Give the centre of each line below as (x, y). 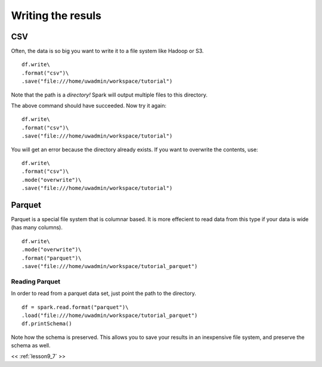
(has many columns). (37, 228)
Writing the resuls (56, 15)
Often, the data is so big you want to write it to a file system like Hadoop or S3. (107, 51)
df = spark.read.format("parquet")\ (75, 307)
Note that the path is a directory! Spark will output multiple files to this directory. (109, 95)
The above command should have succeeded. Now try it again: (89, 106)
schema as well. (31, 346)
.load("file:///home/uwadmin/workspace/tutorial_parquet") (110, 315)
